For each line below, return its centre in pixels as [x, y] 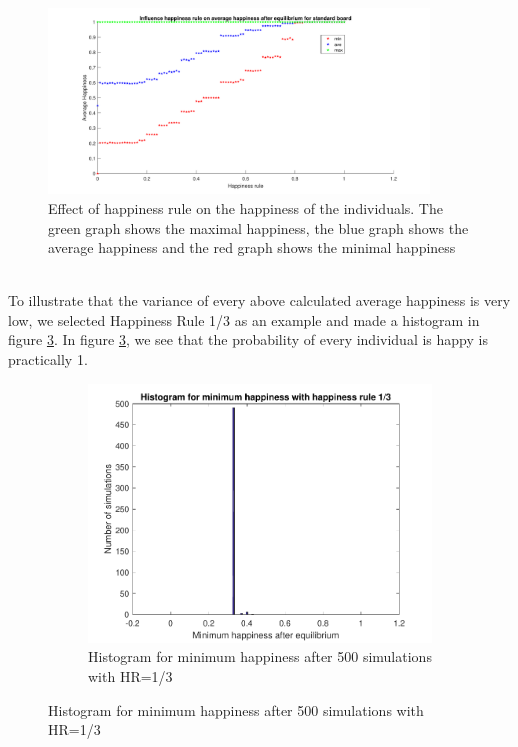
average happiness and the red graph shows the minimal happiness [252, 247]
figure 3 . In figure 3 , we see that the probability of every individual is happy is [248, 339]
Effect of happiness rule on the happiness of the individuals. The [245, 207]
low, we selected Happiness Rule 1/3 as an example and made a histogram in [244, 319]
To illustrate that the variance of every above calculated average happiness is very [259, 300]
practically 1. [48, 359]
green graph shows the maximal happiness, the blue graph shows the [258, 227]
